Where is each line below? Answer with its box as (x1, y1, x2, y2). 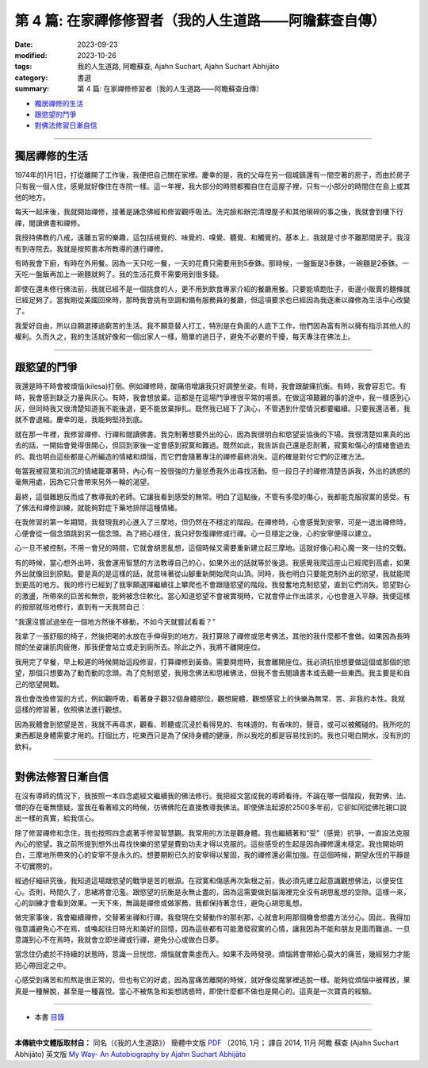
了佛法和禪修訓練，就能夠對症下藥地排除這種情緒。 (14, 503, 182, 513)
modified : (14, 50, 48, 60)
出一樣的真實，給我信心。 (14, 813, 98, 823)
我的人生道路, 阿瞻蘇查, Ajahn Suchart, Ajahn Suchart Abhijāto (77, 62, 280, 71)
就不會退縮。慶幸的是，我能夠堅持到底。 (14, 415, 147, 425)
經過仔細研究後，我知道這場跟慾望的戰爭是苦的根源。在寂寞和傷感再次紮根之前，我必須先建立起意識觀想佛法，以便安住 (14, 876, 403, 886)
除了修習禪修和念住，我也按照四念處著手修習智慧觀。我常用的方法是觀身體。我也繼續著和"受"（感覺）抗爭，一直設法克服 (14, 828, 411, 837)
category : (14, 72, 48, 83)
